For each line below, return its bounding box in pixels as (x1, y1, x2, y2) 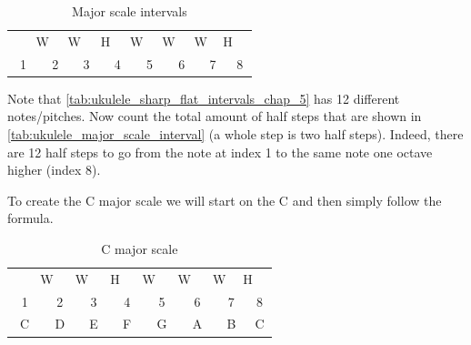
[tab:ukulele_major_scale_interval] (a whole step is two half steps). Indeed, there (7, 124, 464, 143)
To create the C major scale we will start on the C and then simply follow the (7, 190, 442, 209)
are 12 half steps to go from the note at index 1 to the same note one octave (7, 142, 433, 161)
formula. (7, 208, 54, 228)
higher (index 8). (7, 160, 101, 179)
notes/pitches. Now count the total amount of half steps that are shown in (7, 107, 422, 126)
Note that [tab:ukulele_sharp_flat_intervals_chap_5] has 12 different (7, 88, 400, 107)
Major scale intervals (72, 2, 187, 20)
